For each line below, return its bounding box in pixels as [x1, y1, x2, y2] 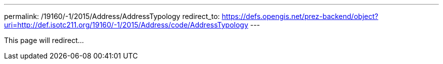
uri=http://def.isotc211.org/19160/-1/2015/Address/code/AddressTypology [4, 20, 248, 29]
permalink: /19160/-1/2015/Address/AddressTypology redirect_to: [4, 12, 220, 20]
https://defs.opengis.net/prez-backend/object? [221, 12, 378, 20]
